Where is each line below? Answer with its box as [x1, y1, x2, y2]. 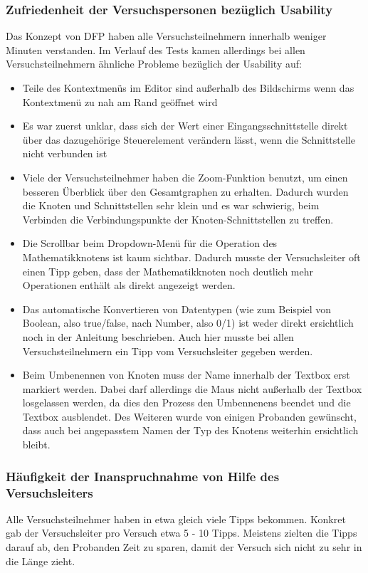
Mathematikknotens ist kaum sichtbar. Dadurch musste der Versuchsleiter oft [22, 249, 361, 264]
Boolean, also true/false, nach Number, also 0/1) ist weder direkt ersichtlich [22, 315, 354, 330]
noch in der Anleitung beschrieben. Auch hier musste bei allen [22, 329, 294, 344]
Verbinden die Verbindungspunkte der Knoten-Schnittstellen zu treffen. [22, 211, 334, 226]
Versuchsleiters [6, 483, 93, 501]
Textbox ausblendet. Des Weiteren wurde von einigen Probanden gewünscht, [22, 409, 357, 424]
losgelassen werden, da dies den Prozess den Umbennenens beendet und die [22, 395, 351, 410]
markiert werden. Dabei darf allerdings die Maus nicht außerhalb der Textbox [22, 381, 362, 396]
